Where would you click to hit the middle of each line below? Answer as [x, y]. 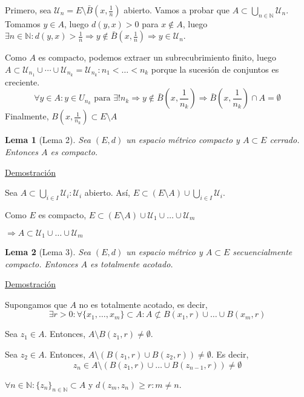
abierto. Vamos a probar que [177, 10]
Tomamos [23, 23]
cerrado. [285, 140]
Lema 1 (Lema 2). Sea [48, 140]
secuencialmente [263, 252]
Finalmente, [27, 116]
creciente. [22, 82]
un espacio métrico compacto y [183, 140]
